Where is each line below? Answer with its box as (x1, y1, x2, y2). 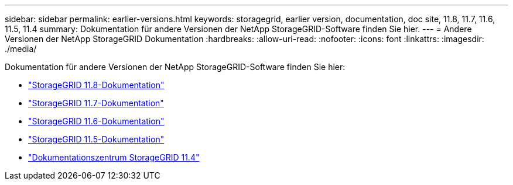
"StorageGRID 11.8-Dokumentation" (28, 80, 165, 90)
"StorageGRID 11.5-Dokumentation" (28, 134, 165, 144)
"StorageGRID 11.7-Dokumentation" (28, 98, 164, 108)
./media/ (5, 44, 37, 54)
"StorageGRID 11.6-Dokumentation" (28, 116, 165, 126)
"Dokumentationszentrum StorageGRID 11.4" (28, 152, 200, 162)
